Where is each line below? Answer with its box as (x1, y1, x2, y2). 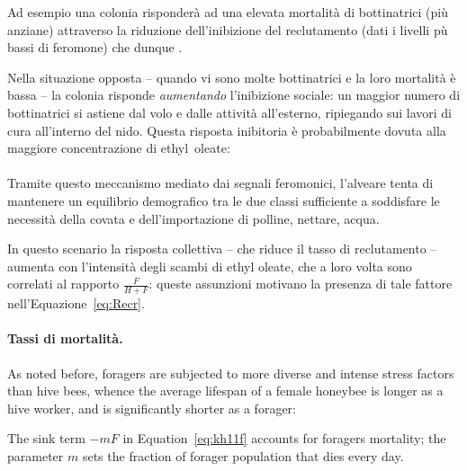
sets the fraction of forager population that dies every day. (82, 446, 404, 465)
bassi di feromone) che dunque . (7, 38, 183, 57)
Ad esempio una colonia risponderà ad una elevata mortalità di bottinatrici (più (7, 3, 448, 21)
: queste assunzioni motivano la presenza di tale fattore (148, 274, 453, 293)
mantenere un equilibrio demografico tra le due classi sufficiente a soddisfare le (7, 191, 440, 209)
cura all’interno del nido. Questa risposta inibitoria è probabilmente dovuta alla (7, 120, 446, 139)
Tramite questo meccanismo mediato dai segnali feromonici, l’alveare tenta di (7, 173, 434, 192)
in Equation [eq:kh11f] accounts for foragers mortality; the (122, 429, 446, 448)
